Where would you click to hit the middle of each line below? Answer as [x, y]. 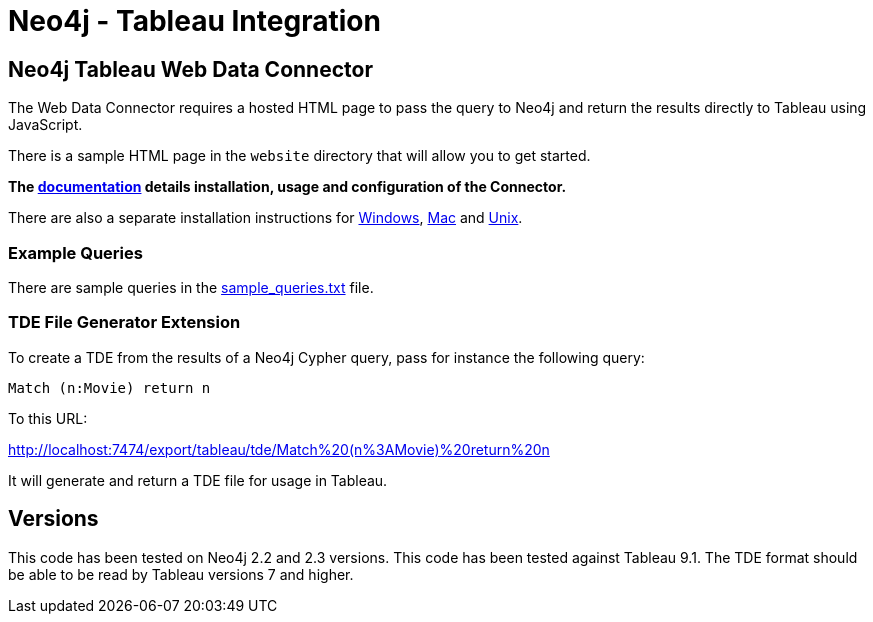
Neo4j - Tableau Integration [194, 21]
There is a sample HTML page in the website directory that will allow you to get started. [299, 156]
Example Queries [75, 252]
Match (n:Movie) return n [109, 387]
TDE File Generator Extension [124, 322]
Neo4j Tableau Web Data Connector [190, 69]
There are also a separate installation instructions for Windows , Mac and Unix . [265, 218]
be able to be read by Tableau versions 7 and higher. [181, 574]
